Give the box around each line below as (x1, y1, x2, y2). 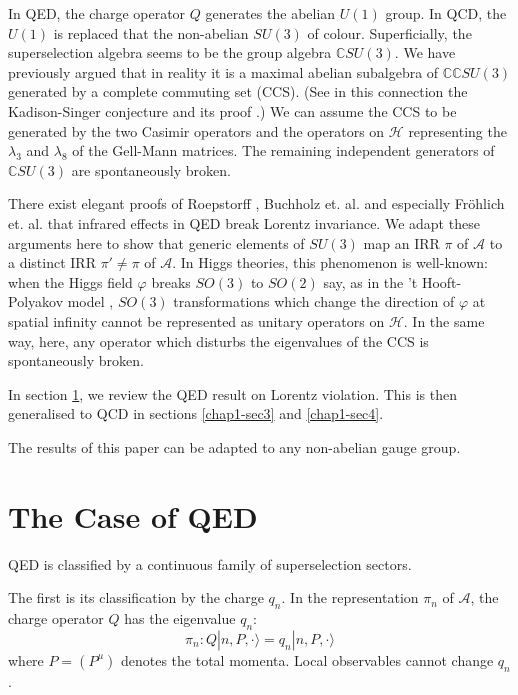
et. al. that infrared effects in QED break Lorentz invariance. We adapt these (8, 212, 480, 233)
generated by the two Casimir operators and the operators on (8, 120, 385, 141)
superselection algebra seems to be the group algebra (8, 42, 332, 63)
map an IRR (363, 232, 440, 253)
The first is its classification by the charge (8, 587, 264, 608)
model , (67, 291, 114, 312)
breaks (151, 271, 191, 292)
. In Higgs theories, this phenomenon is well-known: (172, 252, 488, 273)
